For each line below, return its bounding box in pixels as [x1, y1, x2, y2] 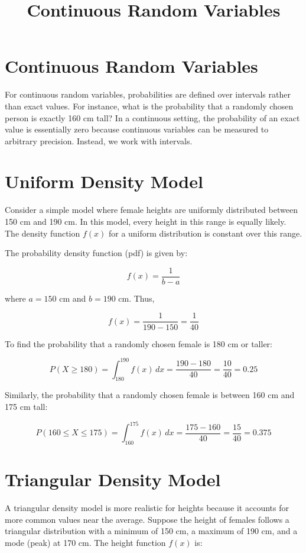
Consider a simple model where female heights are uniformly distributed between [5, 203, 298, 216]
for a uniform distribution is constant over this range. [108, 227, 302, 239]
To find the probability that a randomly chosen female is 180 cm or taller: [5, 337, 272, 350]
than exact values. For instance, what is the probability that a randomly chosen [5, 99, 294, 112]
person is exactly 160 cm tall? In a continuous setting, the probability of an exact [5, 111, 300, 124]
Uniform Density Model [5, 169, 203, 193]
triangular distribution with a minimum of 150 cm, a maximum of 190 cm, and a [5, 525, 298, 537]
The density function [5, 227, 80, 239]
